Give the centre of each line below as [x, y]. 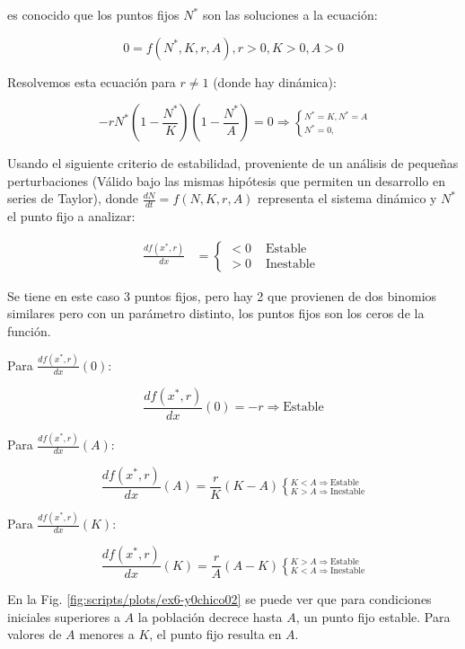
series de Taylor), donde [73, 198]
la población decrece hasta [210, 616]
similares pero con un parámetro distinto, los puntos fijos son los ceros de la [216, 313]
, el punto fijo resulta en [215, 634]
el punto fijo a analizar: [71, 216]
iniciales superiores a [64, 616]
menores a [107, 634]
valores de [35, 634]
